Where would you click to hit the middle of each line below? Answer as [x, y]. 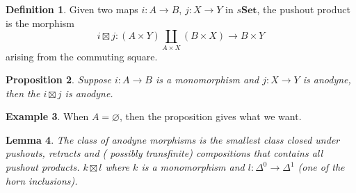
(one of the [321, 167]
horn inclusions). [42, 180]
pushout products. [43, 167]
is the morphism [40, 23]
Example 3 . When [47, 116]
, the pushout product [304, 9]
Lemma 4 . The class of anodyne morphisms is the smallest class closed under [173, 139]
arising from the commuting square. [82, 56]
